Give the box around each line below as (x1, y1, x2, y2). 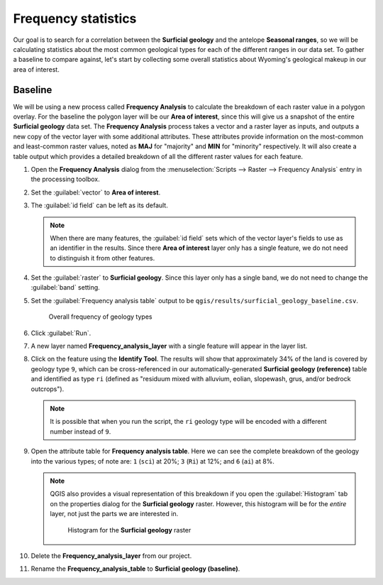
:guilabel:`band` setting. (30, 283, 101, 292)
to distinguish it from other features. (50, 253, 155, 262)
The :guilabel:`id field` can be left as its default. (30, 201, 168, 209)
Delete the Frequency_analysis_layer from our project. (30, 551, 192, 560)
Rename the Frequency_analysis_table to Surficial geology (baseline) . (30, 564, 240, 573)
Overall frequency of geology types (48, 312, 152, 321)
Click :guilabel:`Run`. (30, 329, 91, 337)
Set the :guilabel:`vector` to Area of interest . (30, 188, 161, 197)
